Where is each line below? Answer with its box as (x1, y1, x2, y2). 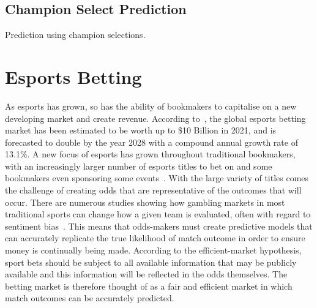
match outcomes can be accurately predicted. (5, 291, 174, 304)
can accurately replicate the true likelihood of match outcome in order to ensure (5, 231, 305, 244)
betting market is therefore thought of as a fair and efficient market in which (5, 279, 293, 292)
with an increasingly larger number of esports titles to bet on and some (5, 159, 272, 172)
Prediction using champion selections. (5, 28, 146, 41)
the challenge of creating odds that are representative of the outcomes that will (5, 184, 302, 197)
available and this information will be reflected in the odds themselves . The (5, 268, 288, 280)
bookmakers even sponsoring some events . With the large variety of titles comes (5, 171, 309, 184)
